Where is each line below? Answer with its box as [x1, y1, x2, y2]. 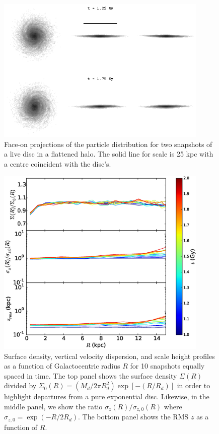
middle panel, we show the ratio [4, 401, 103, 411]
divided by [4, 380, 37, 391]
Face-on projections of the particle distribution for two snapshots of [4, 138, 212, 149]
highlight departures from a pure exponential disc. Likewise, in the [4, 391, 209, 402]
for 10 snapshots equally [130, 360, 205, 371]
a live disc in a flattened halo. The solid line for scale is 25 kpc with [4, 149, 213, 159]
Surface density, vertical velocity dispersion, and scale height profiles [4, 350, 215, 361]
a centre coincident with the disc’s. [4, 158, 111, 169]
